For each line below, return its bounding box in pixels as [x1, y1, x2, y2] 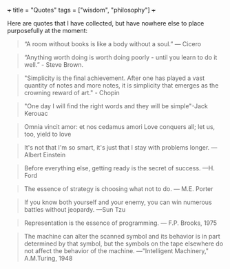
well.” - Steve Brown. [23, 61, 84, 68]
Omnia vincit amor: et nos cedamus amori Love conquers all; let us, [23, 123, 216, 130]
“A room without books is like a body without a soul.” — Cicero [23, 40, 202, 48]
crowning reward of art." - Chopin [23, 89, 121, 97]
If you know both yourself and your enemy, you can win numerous [23, 198, 212, 206]
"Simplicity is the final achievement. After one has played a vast [23, 74, 205, 82]
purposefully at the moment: [7, 27, 88, 34]
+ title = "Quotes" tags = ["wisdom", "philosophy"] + [7, 6, 156, 14]
